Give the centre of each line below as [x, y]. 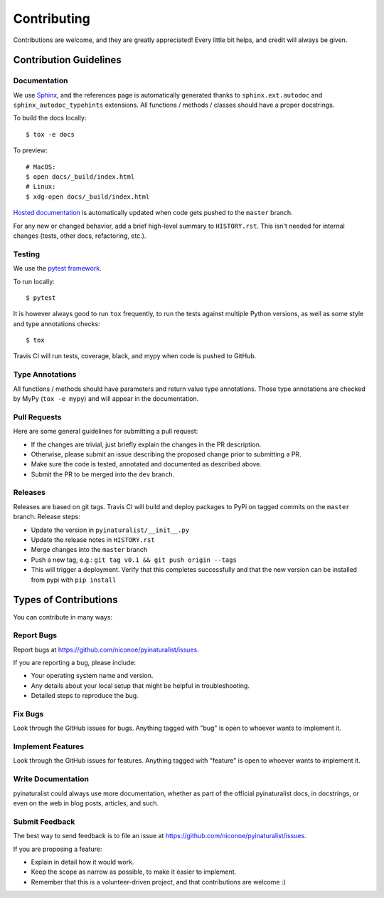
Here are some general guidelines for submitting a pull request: [106, 432]
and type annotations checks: [57, 323]
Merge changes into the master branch [89, 550]
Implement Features [49, 746]
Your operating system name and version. [92, 676]
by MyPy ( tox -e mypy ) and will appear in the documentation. [106, 399]
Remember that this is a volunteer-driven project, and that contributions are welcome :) [158, 882]
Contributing [52, 19]
